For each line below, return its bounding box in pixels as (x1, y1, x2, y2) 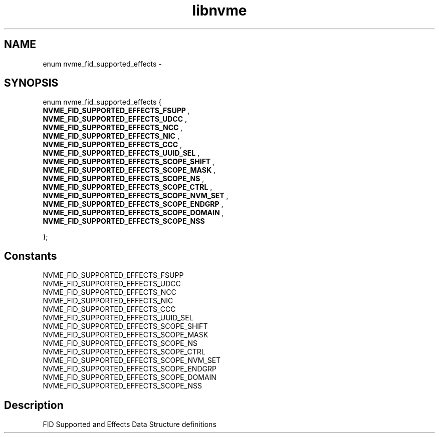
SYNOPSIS (4, 77, 59, 90)
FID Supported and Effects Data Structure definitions (43, 420, 216, 429)
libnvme (192, 2, 247, 19)
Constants (4, 249, 57, 262)
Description (4, 398, 64, 411)
